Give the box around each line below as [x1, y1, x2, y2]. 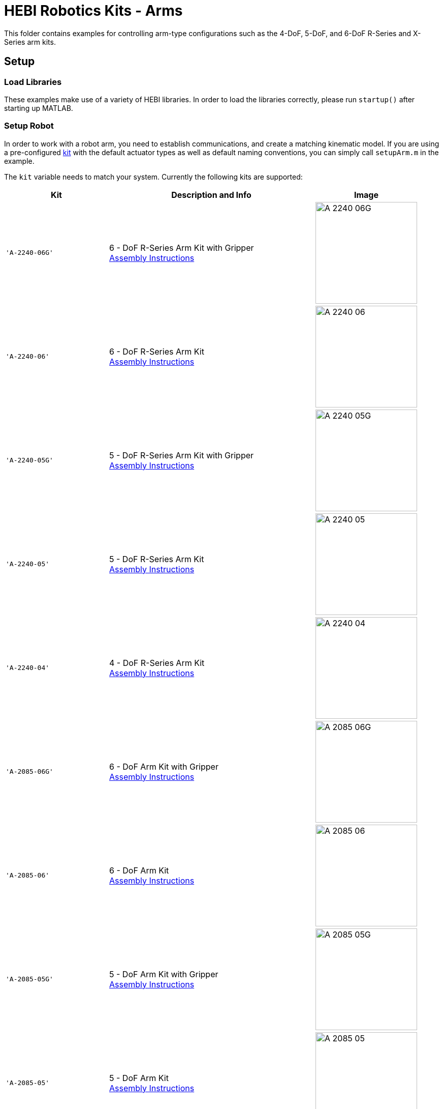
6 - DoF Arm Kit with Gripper [109, 761, 218, 772]
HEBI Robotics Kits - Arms [4, 2, 183, 19]
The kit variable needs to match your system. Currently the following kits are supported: [4, 172, 303, 181]
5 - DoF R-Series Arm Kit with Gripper [109, 450, 254, 460]
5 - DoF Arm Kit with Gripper [109, 969, 218, 979]
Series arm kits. [4, 37, 56, 46]
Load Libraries [4, 76, 62, 87]
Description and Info [171, 189, 251, 200]
